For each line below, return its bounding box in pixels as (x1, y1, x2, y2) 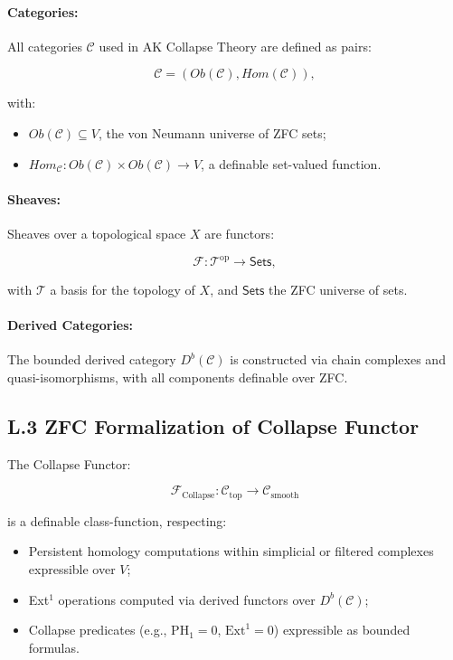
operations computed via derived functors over (58, 589, 316, 608)
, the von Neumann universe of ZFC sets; (98, 123, 326, 142)
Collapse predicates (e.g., (28, 620, 167, 639)
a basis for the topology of (50, 280, 195, 299)
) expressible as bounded (273, 620, 411, 639)
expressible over (28, 560, 116, 579)
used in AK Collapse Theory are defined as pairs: (99, 36, 372, 55)
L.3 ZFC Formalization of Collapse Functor (7, 412, 420, 440)
